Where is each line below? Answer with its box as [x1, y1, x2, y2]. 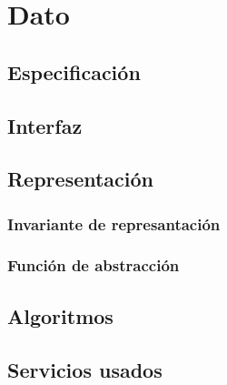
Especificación [7, 57, 141, 86]
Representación [7, 165, 154, 193]
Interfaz [7, 111, 83, 139]
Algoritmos [7, 301, 113, 329]
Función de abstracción [7, 254, 180, 277]
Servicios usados [7, 355, 163, 383]
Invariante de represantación [7, 212, 221, 235]
